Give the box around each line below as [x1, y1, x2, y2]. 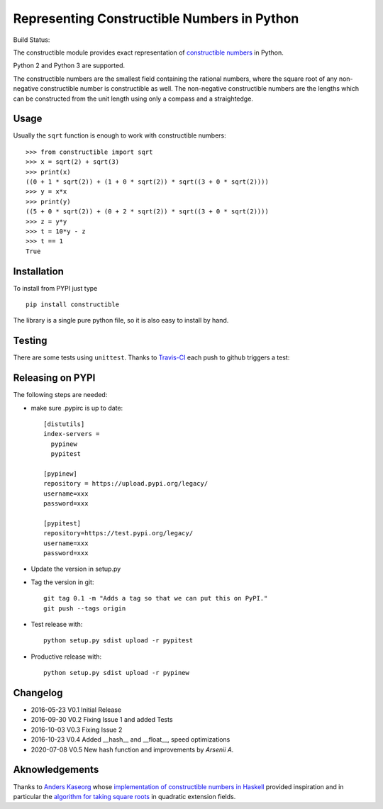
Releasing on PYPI [13, 372, 96, 384]
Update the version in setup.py [30, 564, 121, 574]
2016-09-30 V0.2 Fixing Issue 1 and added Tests [30, 715, 173, 724]
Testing [13, 335, 48, 347]
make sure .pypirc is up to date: [30, 403, 123, 412]
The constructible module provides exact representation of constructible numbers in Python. [13, 48, 284, 57]
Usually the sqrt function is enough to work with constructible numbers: [13, 131, 226, 140]
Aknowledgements [13, 764, 99, 776]
